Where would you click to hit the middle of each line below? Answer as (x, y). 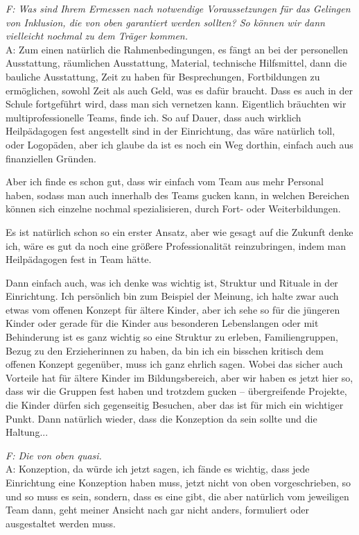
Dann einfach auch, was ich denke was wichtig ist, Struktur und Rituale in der (172, 282)
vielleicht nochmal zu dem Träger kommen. (97, 36)
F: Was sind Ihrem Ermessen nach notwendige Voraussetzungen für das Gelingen (178, 8)
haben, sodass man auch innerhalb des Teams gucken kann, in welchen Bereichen (178, 195)
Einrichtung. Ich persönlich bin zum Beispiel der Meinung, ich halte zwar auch (172, 296)
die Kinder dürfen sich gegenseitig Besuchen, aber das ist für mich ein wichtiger (175, 405)
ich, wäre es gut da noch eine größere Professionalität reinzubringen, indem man (176, 245)
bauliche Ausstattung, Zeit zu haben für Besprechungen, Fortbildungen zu (163, 76)
